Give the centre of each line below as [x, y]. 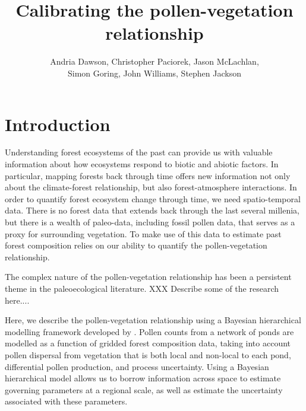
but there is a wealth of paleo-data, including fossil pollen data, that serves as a [150, 222]
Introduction [58, 124]
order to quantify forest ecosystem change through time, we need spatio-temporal [153, 198]
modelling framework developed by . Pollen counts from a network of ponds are [149, 331]
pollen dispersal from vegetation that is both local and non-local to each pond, [148, 354]
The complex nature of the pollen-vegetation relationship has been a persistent [148, 277]
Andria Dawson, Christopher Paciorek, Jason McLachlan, [154, 61]
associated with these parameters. [66, 401]
